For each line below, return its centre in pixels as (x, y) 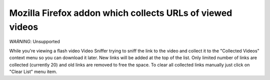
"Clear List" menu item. (33, 72)
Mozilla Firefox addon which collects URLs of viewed (121, 13)
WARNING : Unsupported (34, 42)
